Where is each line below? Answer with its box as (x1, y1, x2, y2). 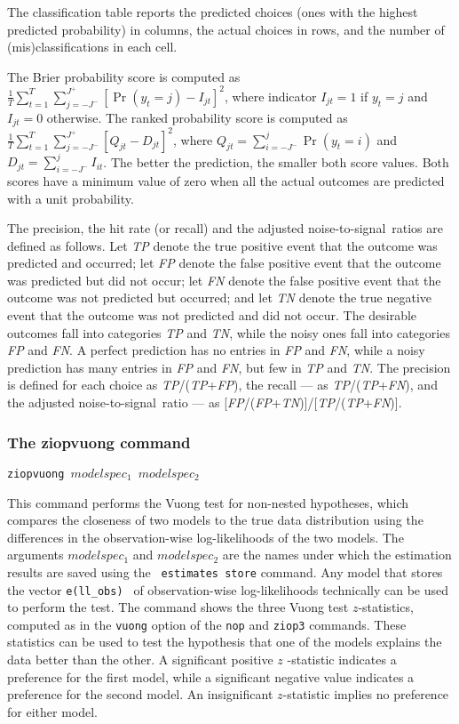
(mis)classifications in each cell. (7, 37, 178, 56)
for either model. (7, 702, 98, 720)
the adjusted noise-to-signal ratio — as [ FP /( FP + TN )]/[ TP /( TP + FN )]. (7, 393, 402, 412)
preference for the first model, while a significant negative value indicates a (7, 667, 415, 686)
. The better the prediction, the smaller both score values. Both (103, 152, 449, 171)
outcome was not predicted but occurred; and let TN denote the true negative (7, 288, 431, 307)
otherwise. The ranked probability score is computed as (46, 108, 348, 126)
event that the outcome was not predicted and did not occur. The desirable (7, 306, 417, 325)
